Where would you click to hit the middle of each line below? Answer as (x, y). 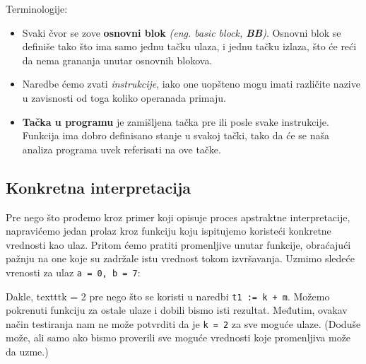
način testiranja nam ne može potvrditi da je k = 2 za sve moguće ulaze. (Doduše (183, 323)
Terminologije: (37, 8)
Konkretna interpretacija (99, 187)
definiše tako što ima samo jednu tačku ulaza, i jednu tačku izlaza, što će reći (189, 46)
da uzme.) (27, 352)
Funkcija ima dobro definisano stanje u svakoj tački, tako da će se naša (176, 135)
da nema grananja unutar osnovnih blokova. (117, 60)
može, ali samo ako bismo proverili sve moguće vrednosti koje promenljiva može (178, 337)
